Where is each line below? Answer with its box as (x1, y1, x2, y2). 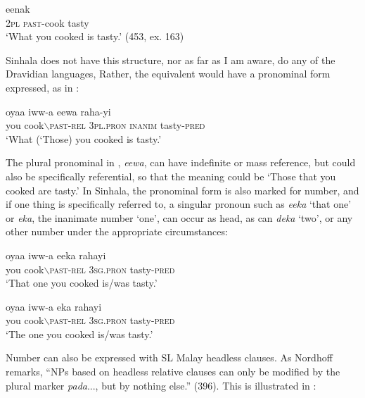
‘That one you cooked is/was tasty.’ (6, 275, 158, 290)
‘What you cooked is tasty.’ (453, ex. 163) (6, 29, 184, 44)
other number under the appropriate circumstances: (6, 224, 228, 239)
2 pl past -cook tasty (6, 15, 89, 30)
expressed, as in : (6, 80, 79, 94)
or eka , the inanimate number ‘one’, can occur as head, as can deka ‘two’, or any (6, 210, 353, 225)
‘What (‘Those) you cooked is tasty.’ (6, 131, 162, 146)
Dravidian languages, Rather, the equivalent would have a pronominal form (6, 66, 331, 81)
